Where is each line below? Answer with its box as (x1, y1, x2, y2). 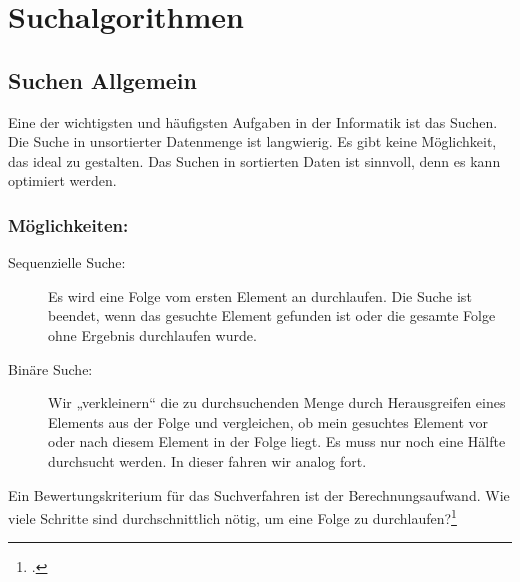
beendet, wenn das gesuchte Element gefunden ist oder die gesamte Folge (48, 305, 496, 326)
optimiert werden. (8, 170, 117, 191)
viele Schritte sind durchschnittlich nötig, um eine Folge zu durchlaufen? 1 (8, 505, 457, 528)
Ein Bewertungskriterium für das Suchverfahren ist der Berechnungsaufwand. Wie (8, 484, 510, 505)
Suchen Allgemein (8, 64, 197, 95)
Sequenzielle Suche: (8, 252, 126, 273)
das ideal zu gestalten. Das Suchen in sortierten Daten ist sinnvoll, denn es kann (8, 150, 501, 171)
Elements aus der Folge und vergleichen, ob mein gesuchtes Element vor (48, 411, 489, 432)
